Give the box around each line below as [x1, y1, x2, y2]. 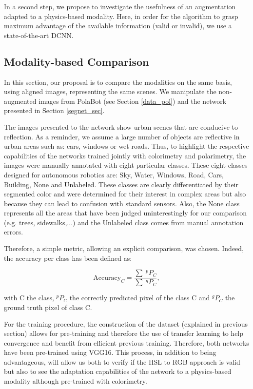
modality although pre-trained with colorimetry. [4, 376, 147, 386]
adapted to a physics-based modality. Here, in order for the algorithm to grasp [4, 11, 238, 21]
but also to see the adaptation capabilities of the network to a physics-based [4, 366, 232, 376]
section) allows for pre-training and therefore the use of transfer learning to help [4, 328, 244, 338]
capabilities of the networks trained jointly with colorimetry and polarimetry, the [4, 150, 246, 160]
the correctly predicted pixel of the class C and [69, 292, 210, 303]
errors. [4, 227, 23, 237]
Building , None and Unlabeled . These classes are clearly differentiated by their [4, 179, 238, 189]
